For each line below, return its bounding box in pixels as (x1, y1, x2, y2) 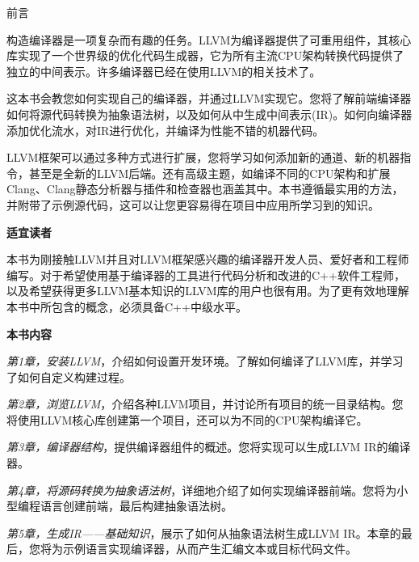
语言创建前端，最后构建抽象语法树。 (40, 497, 233, 514)
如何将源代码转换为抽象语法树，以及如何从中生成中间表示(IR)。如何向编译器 (6, 105, 413, 122)
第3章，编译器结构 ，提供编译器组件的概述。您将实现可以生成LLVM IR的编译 (6, 438, 411, 455)
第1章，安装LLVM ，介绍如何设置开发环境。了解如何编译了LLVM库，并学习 (6, 353, 404, 370)
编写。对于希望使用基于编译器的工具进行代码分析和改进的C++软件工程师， (6, 266, 405, 283)
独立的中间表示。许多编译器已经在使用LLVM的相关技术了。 (6, 62, 321, 79)
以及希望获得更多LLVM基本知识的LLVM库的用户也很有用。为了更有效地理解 (6, 282, 409, 299)
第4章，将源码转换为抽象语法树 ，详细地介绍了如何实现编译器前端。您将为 (6, 481, 397, 498)
